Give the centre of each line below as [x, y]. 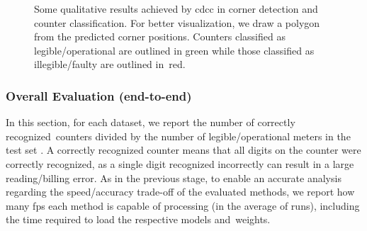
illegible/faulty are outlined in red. [110, 64]
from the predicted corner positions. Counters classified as [160, 36]
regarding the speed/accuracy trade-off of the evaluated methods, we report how [180, 192]
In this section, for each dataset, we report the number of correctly [151, 122]
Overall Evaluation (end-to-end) [99, 95]
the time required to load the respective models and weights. [138, 219]
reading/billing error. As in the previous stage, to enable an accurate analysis [174, 178]
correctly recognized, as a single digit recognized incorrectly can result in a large [180, 163]
